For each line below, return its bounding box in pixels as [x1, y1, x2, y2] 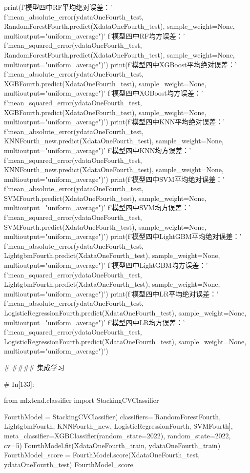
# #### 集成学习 [4, 362, 64, 372]
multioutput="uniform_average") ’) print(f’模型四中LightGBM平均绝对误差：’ [4, 231, 242, 241]
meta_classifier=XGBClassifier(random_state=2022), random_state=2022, [4, 430, 231, 440]
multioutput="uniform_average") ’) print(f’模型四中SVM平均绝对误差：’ [4, 174, 225, 184]
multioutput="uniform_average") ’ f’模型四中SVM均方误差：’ [4, 202, 191, 213]
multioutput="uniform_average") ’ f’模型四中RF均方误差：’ [4, 30, 185, 40]
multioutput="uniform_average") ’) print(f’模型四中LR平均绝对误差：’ [4, 288, 219, 298]
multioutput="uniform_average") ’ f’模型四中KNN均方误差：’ [4, 145, 191, 155]
